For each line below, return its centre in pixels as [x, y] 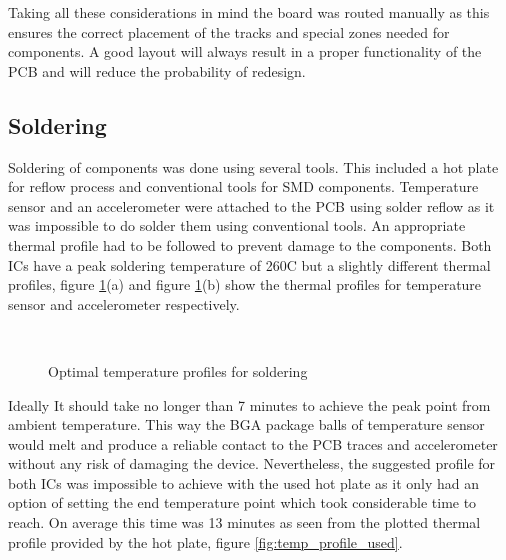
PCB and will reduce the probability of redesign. [157, 70]
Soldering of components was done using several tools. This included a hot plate [253, 166]
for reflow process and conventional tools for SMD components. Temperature [243, 186]
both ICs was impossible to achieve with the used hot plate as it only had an [243, 482]
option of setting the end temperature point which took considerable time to [242, 502]
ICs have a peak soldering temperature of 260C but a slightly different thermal [249, 264]
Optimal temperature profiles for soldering [178, 370]
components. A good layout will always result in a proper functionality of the [245, 51]
